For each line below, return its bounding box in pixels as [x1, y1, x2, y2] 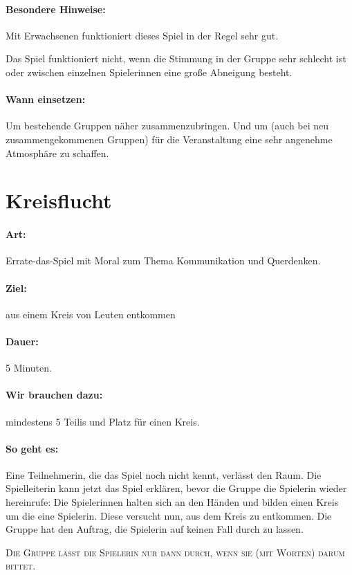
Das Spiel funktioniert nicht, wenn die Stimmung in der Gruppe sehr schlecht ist [6, 51, 346, 66]
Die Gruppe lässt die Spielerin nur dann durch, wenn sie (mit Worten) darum [6, 545, 345, 559]
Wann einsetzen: [6, 92, 86, 107]
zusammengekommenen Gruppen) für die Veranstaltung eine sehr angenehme [6, 131, 333, 146]
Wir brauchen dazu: [6, 387, 103, 402]
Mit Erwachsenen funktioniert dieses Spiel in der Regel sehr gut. [6, 28, 279, 42]
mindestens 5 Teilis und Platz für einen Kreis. [6, 414, 200, 428]
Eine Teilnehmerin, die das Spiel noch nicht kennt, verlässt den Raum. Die [6, 467, 322, 482]
